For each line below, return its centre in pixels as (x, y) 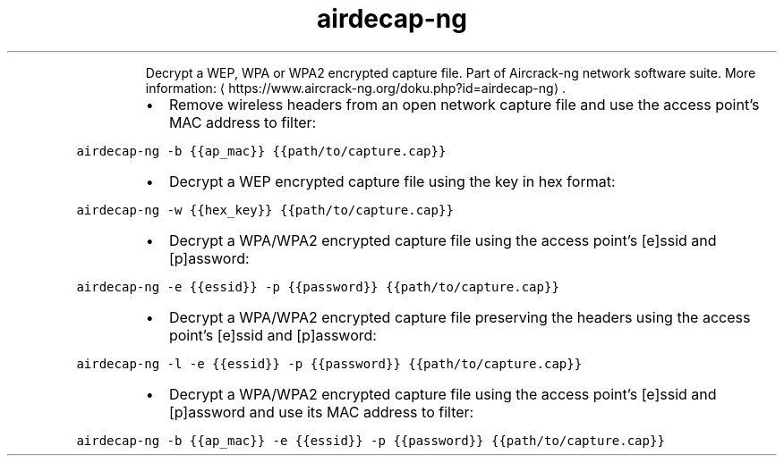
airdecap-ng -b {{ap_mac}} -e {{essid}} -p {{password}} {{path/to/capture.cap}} (371, 440)
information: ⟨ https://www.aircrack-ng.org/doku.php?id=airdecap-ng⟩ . (356, 88)
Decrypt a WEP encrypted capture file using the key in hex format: (392, 181)
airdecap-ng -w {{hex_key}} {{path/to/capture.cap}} (265, 210)
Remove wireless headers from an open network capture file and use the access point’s (464, 104)
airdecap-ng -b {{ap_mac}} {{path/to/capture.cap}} (261, 151)
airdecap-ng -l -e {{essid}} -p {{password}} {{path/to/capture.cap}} (329, 363)
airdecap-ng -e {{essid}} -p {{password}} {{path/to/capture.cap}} (318, 286)
